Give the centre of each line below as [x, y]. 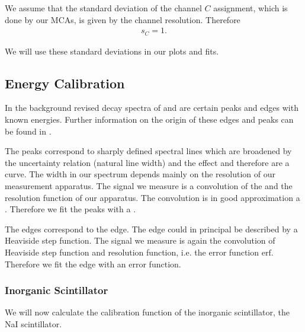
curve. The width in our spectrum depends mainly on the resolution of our [140, 174]
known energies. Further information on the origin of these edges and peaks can [149, 119]
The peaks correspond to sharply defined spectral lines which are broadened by [148, 151]
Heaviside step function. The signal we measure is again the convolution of [140, 240]
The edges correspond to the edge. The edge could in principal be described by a [151, 229]
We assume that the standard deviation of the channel [103, 8]
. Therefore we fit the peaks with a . [70, 209]
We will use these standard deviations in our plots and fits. [112, 51]
